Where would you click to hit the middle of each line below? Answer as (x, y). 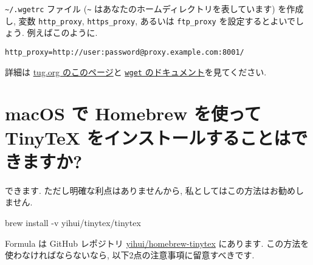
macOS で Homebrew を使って (133, 113)
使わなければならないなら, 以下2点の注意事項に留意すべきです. (130, 255)
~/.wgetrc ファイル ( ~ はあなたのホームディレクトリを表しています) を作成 (154, 9)
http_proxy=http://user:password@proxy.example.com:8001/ (125, 52)
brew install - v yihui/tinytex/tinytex (73, 222)
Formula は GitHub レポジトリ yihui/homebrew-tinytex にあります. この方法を (157, 243)
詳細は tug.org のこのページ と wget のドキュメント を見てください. (136, 71)
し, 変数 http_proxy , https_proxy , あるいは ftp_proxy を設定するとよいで (150, 20)
